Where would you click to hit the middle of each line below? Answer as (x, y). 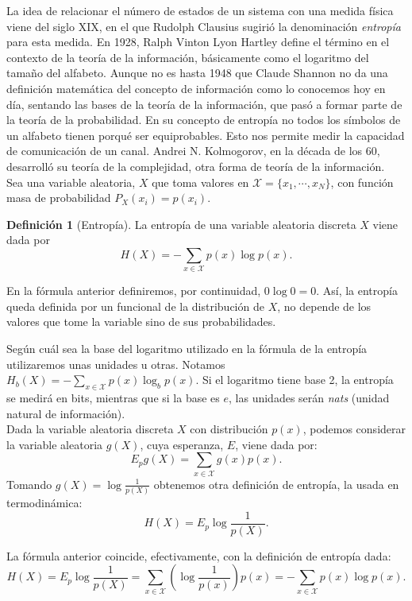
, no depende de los (324, 306)
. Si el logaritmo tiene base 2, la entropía (295, 380)
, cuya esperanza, (182, 444)
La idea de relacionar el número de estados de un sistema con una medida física (200, 10)
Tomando (29, 484)
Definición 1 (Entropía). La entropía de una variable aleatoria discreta (181, 224)
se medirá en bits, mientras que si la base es (113, 397)
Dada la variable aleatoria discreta (90, 429)
